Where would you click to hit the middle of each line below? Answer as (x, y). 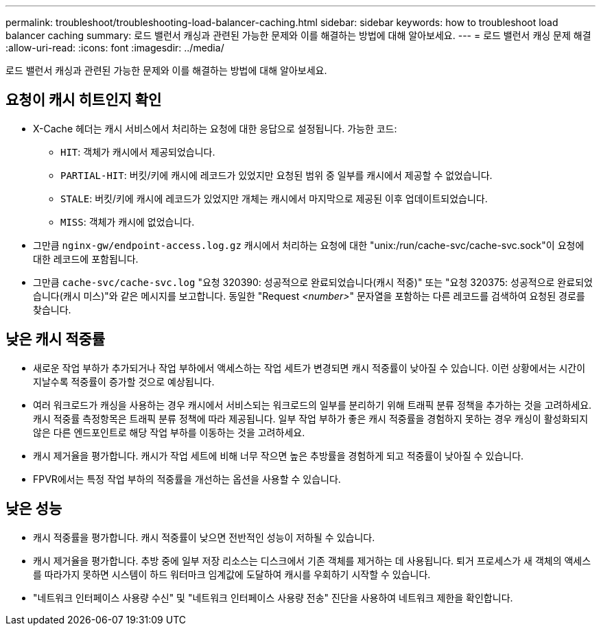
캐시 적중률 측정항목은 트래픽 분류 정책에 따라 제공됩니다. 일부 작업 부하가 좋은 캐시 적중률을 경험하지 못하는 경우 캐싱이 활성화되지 (311, 418)
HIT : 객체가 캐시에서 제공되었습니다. (138, 152)
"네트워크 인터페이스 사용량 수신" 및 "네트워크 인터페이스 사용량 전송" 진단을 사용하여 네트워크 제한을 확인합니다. (273, 597)
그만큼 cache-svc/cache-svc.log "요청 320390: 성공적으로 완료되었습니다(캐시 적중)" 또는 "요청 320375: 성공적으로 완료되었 (313, 282)
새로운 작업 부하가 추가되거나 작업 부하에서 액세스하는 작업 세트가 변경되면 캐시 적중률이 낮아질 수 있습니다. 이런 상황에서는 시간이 (309, 368)
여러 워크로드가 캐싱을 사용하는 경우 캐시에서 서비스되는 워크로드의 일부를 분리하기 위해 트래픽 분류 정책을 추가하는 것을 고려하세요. (313, 405)
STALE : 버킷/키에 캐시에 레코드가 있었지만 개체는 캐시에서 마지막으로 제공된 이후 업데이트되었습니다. (274, 198)
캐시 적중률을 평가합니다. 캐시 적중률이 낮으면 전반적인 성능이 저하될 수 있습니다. (204, 537)
